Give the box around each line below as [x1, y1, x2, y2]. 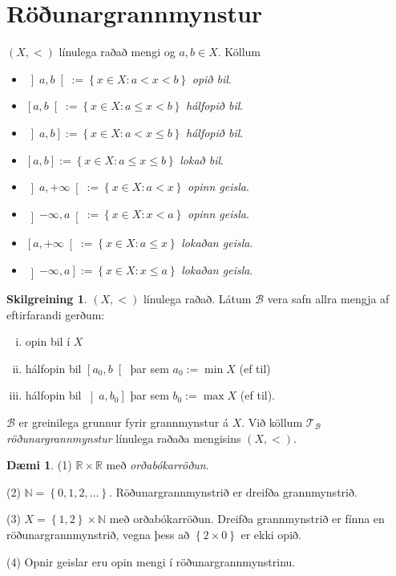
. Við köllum [241, 414, 303, 430]
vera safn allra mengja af [267, 290, 390, 307]
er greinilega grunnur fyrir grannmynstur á [18, 414, 228, 430]
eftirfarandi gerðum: [6, 306, 105, 322]
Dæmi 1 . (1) [6, 456, 72, 473]
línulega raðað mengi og [59, 43, 176, 60]
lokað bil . [180, 151, 224, 168]
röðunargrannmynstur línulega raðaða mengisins [6, 429, 241, 446]
